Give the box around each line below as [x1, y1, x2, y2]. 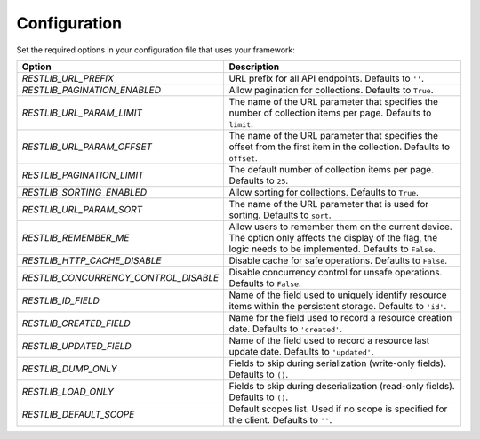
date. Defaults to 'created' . [228, 323, 342, 335]
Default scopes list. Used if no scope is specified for [228, 403, 448, 415]
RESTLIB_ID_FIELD [21, 294, 100, 307]
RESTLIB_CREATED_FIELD [21, 316, 131, 329]
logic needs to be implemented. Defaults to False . [228, 243, 436, 255]
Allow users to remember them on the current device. [228, 220, 452, 233]
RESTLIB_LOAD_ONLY [21, 385, 115, 397]
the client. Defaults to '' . [228, 413, 332, 426]
